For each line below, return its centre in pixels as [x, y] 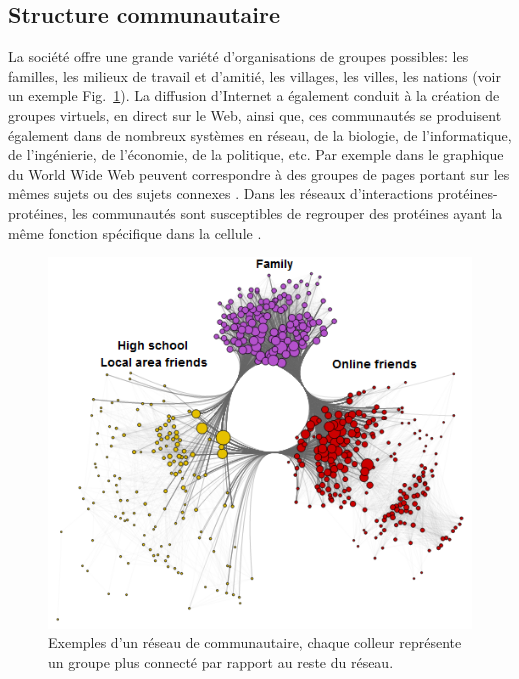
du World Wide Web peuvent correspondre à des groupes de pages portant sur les [259, 173]
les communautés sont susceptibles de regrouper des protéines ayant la [287, 212]
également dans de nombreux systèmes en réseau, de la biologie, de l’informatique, [260, 134]
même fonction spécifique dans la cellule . [135, 232]
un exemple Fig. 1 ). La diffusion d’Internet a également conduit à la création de [254, 95]
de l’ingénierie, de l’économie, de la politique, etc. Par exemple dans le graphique [256, 154]
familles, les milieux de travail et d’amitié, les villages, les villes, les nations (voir [254, 75]
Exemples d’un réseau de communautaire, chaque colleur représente [255, 642]
